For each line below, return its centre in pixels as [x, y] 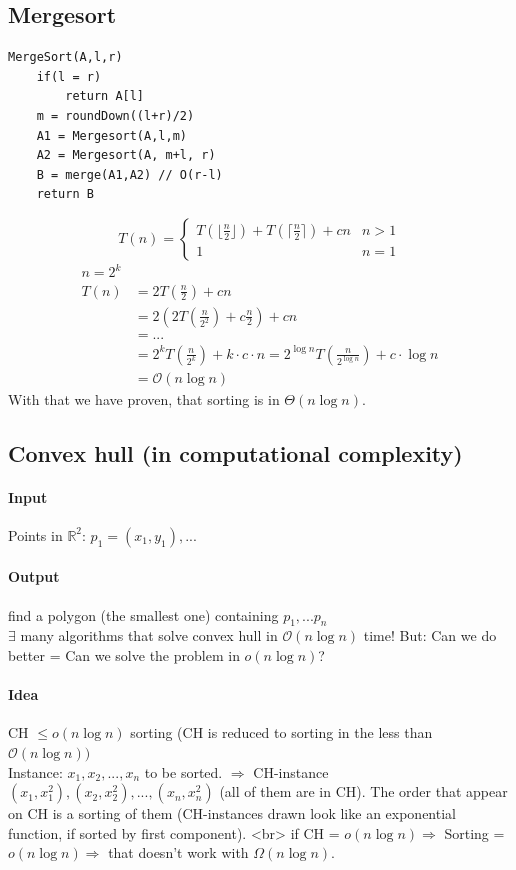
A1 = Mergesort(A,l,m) [111, 135]
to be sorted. [183, 771]
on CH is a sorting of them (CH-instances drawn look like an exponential [232, 813]
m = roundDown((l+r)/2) [115, 115]
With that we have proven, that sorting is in [144, 398]
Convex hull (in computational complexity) [235, 452]
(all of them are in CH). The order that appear [363, 791]
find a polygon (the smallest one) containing [143, 614]
